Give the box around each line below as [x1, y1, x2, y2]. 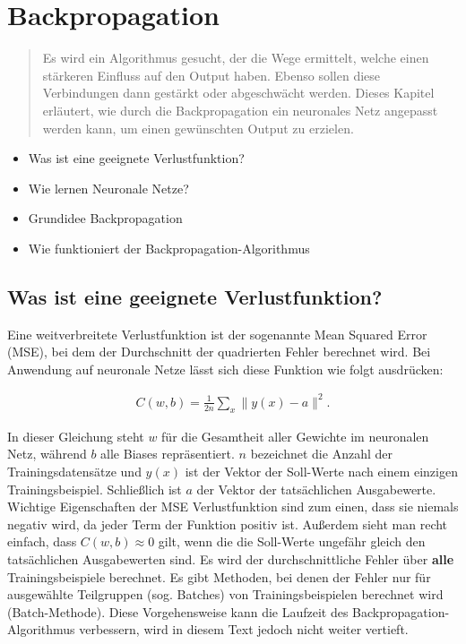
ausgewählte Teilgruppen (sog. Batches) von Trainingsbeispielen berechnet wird [7, 585, 444, 604]
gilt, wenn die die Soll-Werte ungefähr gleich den [158, 532, 426, 551]
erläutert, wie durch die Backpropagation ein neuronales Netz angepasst [42, 100, 438, 119]
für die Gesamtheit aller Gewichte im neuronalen [161, 426, 429, 445]
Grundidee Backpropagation [28, 209, 183, 228]
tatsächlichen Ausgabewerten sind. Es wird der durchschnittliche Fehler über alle [7, 549, 454, 568]
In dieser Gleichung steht [7, 426, 144, 445]
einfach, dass [7, 532, 77, 551]
